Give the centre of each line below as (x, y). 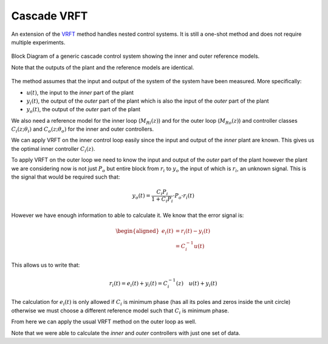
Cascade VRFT (50, 16)
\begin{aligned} (138, 231)
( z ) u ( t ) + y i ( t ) (197, 284)
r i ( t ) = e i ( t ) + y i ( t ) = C (139, 284)
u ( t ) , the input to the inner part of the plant (80, 92)
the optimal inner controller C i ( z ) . (53, 149)
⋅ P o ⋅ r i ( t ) (183, 196)
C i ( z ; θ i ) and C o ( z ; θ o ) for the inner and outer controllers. (83, 129)
